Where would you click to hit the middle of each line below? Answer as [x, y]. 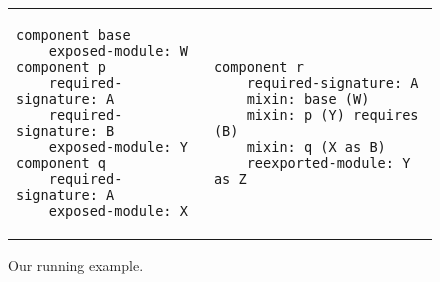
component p [61, 67]
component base [73, 35]
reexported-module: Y [328, 163]
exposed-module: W [118, 51]
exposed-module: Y [118, 147]
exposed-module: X [118, 211]
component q [61, 163]
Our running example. [76, 265]
